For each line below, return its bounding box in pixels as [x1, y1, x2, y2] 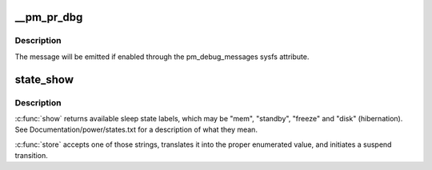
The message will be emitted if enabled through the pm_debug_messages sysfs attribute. [14, 52, 310, 61]
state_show [14, 73, 74, 86]
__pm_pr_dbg [14, 10, 83, 24]
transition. [14, 151, 48, 160]
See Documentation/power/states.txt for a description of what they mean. [14, 125, 258, 135]
